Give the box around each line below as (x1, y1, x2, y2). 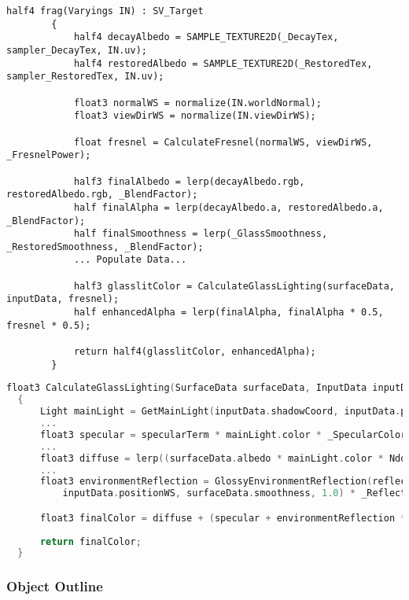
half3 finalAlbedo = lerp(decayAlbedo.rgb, (73, 175, 305, 187)
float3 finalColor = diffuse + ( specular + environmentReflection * (39, 512, 407, 524)
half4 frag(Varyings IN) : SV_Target (6, 6, 204, 17)
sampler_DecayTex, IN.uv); (6, 44, 147, 56)
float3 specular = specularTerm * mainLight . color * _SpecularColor (39, 429, 407, 440)
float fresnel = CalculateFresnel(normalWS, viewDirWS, (73, 136, 373, 148)
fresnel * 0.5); (6, 319, 91, 331)
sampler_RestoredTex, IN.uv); (6, 71, 164, 83)
